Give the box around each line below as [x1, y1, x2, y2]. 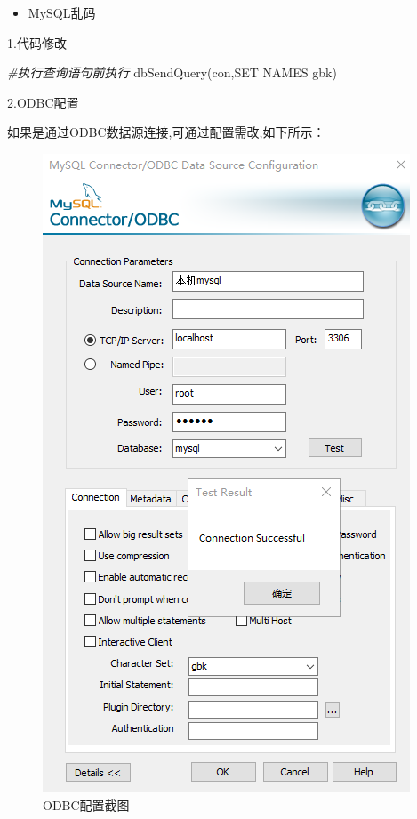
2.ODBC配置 [7, 92, 79, 111]
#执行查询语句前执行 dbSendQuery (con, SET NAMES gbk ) [7, 63, 337, 82]
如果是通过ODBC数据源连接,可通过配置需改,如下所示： [7, 123, 325, 141]
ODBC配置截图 [43, 795, 130, 814]
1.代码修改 [7, 33, 67, 52]
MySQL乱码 [28, 4, 96, 21]
